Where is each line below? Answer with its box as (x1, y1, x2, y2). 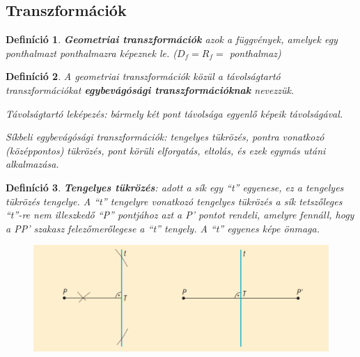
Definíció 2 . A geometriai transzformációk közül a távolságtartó (6, 69, 281, 84)
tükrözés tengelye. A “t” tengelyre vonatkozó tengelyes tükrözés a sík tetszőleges (6, 193, 343, 208)
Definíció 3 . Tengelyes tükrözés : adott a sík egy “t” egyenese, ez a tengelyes (6, 180, 344, 194)
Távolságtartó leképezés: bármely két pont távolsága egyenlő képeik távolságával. (6, 106, 343, 120)
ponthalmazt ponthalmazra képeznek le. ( (6, 45, 177, 60)
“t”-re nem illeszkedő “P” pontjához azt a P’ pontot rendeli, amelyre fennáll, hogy (6, 207, 354, 222)
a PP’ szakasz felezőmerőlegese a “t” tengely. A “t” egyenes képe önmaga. (6, 221, 320, 235)
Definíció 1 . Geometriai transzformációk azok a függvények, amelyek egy (6, 32, 338, 47)
